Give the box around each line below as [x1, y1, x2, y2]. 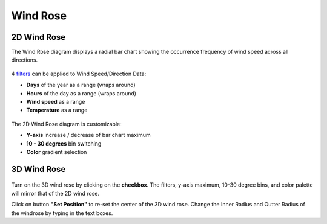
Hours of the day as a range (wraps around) [26, 89, 136, 97]
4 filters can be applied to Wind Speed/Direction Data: [11, 70, 147, 77]
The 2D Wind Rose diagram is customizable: [11, 120, 122, 127]
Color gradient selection [26, 148, 87, 155]
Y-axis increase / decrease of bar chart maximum [26, 132, 151, 139]
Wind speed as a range [26, 98, 85, 106]
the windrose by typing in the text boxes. [11, 209, 113, 217]
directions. [11, 56, 38, 63]
